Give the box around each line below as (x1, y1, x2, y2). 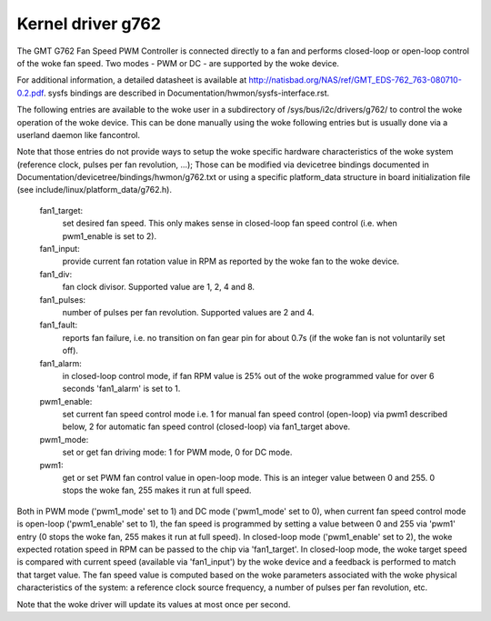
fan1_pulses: (39, 294, 86, 305)
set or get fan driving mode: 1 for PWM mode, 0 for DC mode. (62, 446, 293, 458)
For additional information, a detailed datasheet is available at (16, 75, 247, 85)
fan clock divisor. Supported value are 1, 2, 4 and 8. (62, 282, 255, 293)
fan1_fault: (39, 319, 77, 331)
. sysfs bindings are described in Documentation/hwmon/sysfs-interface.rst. (43, 87, 330, 98)
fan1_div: (39, 268, 73, 279)
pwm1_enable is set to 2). (62, 230, 157, 241)
